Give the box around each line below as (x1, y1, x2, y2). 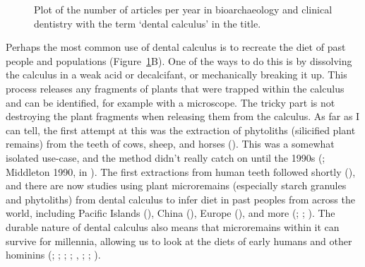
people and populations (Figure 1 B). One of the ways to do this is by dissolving (6, 53, 352, 68)
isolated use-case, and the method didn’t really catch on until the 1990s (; (6, 150, 325, 165)
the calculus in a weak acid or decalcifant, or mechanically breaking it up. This (6, 67, 347, 82)
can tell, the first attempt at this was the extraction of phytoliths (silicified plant (6, 122, 356, 137)
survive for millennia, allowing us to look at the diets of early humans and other (6, 233, 352, 248)
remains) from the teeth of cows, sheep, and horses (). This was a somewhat (6, 136, 335, 151)
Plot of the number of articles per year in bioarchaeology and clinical (34, 2, 333, 16)
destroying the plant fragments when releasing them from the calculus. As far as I (6, 109, 360, 124)
